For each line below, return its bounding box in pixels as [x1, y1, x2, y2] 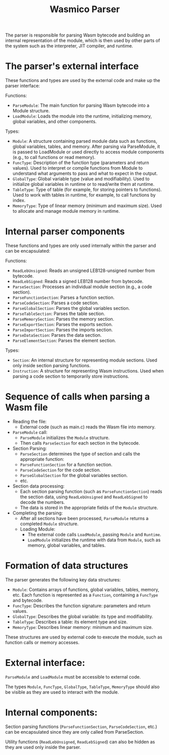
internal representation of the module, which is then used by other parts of [5, 37, 160, 44]
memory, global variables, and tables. [27, 542, 106, 548]
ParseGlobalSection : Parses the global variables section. [12, 305, 130, 311]
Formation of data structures [5, 560, 129, 572]
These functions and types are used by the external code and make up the [5, 77, 160, 84]
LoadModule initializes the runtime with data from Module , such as [27, 537, 161, 543]
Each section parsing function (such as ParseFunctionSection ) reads [20, 489, 162, 494]
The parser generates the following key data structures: [5, 576, 121, 583]
